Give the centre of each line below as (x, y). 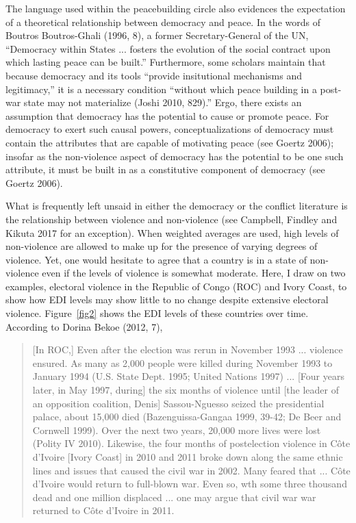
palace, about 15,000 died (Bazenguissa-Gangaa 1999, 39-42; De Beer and (187, 417)
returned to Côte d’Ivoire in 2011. (103, 510)
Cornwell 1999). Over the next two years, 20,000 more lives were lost (177, 430)
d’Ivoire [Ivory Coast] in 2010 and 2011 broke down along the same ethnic (188, 457)
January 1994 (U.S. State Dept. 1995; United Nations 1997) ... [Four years (188, 376)
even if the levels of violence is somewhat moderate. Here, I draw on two (194, 273)
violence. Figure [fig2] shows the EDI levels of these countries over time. (157, 313)
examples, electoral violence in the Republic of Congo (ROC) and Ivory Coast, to (176, 286)
